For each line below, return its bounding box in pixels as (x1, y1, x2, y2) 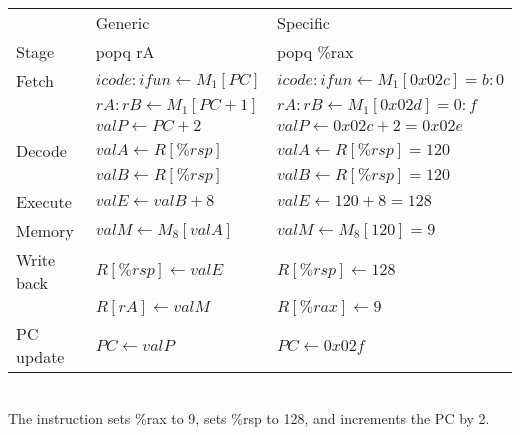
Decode (16, 139, 67, 162)
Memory (16, 219, 74, 242)
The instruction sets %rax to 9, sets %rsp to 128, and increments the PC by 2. (8, 407, 490, 428)
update (16, 345, 65, 368)
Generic (95, 11, 150, 34)
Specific (277, 11, 330, 34)
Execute (16, 190, 72, 213)
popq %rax (277, 40, 354, 63)
